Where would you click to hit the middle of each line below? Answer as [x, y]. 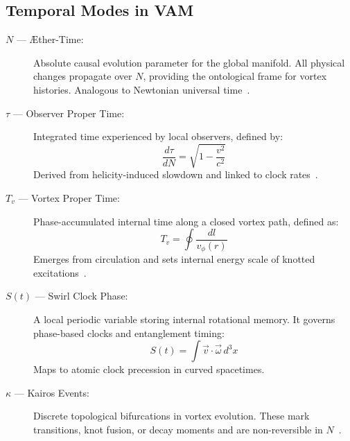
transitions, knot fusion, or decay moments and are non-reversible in [178, 429]
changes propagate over [83, 76]
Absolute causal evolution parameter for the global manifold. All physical [189, 62]
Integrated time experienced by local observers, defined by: [158, 136]
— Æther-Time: [50, 39]
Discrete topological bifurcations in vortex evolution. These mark [172, 416]
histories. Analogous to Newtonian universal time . [142, 89]
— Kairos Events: [52, 392]
